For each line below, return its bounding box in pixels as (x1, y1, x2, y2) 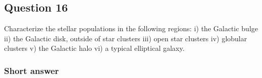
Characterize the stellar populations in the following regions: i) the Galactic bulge (4, 23, 258, 34)
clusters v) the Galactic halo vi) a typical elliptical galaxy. (4, 43, 185, 53)
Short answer (4, 64, 59, 76)
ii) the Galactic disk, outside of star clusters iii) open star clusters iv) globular (4, 33, 247, 43)
